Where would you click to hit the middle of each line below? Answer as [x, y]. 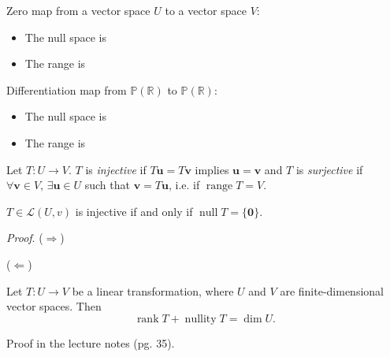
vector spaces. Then [54, 306]
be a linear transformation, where [153, 290]
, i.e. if [184, 185]
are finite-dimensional [332, 290]
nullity [201, 319]
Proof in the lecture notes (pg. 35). [91, 342]
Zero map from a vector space [78, 10]
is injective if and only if [134, 211]
